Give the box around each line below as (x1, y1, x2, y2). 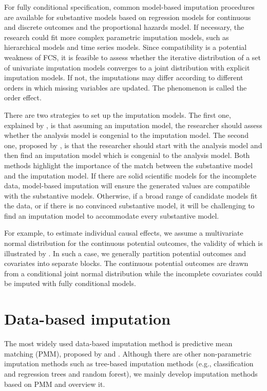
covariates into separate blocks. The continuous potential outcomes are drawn (4, 258, 249, 269)
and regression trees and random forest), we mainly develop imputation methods (4, 368, 258, 379)
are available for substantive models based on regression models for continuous (4, 11, 251, 22)
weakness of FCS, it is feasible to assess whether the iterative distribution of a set (4, 51, 261, 62)
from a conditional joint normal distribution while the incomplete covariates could (4, 268, 262, 278)
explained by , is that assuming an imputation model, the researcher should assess (4, 119, 262, 130)
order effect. (4, 92, 42, 103)
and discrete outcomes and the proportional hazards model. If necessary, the (4, 22, 244, 32)
